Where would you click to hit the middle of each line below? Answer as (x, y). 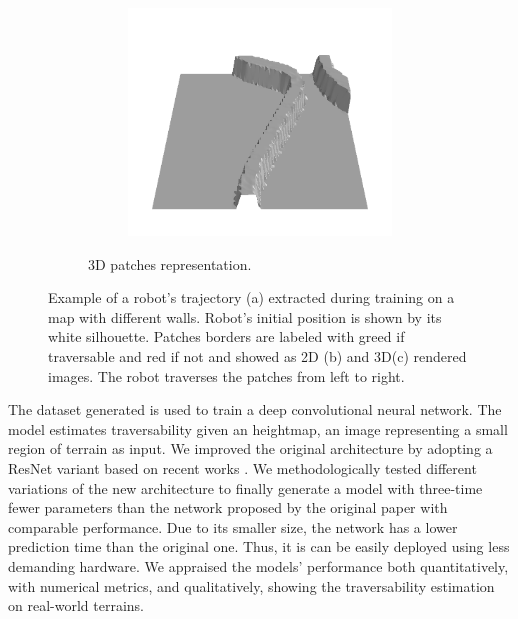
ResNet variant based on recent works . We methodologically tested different (242, 467)
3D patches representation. (170, 263)
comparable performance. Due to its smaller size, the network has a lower (233, 526)
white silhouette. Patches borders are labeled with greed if (226, 336)
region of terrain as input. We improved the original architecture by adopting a (250, 448)
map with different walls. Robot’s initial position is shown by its (245, 316)
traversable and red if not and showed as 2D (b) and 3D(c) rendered (257, 356)
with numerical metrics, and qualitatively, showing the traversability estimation (251, 585)
